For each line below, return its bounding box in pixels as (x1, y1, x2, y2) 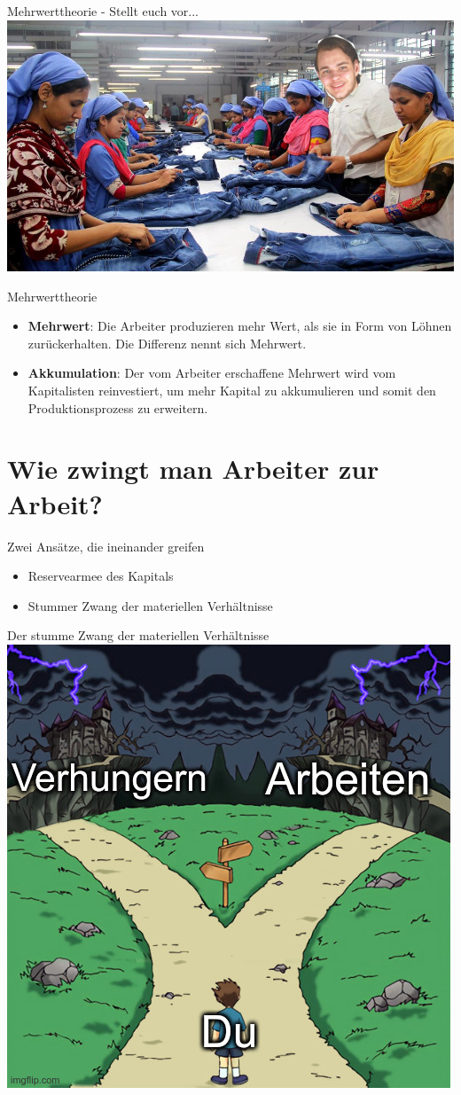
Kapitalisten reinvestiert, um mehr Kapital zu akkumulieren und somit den (27, 381, 436, 400)
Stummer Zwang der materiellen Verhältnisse (27, 596, 273, 614)
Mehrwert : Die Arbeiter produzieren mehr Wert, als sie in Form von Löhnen (27, 317, 452, 335)
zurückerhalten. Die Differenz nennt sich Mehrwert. (27, 333, 307, 352)
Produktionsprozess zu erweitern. (27, 398, 208, 417)
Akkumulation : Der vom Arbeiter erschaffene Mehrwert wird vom (27, 364, 396, 382)
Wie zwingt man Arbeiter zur (7, 450, 379, 487)
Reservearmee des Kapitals (27, 567, 174, 585)
